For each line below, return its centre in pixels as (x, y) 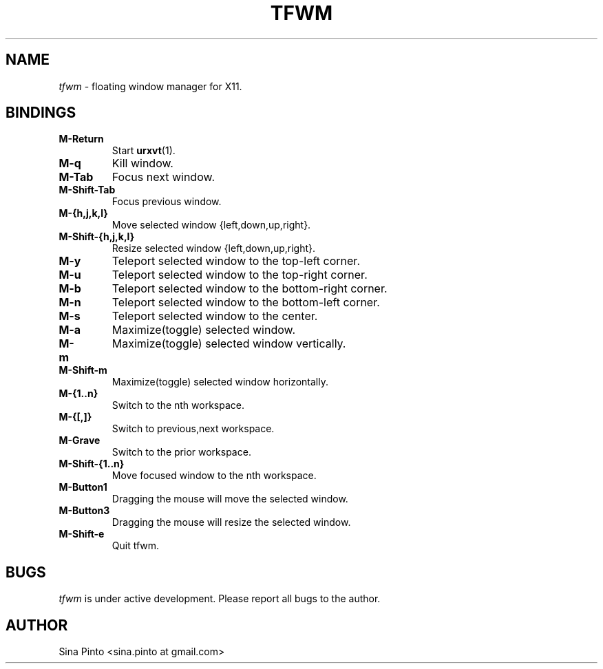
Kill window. (142, 163)
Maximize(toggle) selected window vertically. (229, 344)
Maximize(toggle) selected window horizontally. (220, 382)
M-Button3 (84, 511)
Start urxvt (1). (144, 151)
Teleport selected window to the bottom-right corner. (250, 289)
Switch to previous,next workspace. (193, 429)
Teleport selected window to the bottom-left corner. (246, 302)
